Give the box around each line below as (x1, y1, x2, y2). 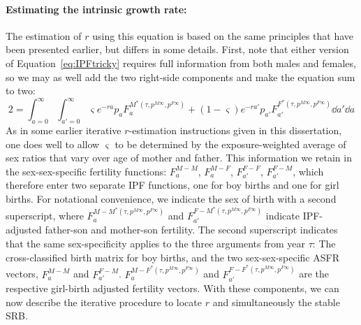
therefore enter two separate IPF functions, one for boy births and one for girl (6, 178, 339, 192)
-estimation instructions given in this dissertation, (128, 123, 342, 138)
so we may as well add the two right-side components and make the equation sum (6, 69, 355, 84)
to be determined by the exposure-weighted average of (115, 136, 346, 151)
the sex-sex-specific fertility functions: (6, 164, 167, 178)
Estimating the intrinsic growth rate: (6, 1, 187, 16)
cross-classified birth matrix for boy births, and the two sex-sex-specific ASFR (6, 250, 339, 264)
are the (299, 266, 330, 281)
